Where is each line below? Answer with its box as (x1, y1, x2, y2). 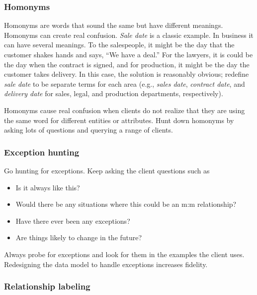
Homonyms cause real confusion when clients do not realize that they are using (4, 105, 245, 115)
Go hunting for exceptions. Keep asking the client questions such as (4, 165, 210, 175)
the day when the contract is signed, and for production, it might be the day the (4, 59, 250, 69)
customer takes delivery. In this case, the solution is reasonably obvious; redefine (4, 69, 249, 79)
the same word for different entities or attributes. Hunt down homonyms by (4, 115, 234, 125)
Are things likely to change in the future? (15, 232, 142, 243)
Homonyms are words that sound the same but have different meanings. (4, 20, 223, 30)
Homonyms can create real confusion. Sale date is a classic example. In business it (4, 29, 254, 40)
